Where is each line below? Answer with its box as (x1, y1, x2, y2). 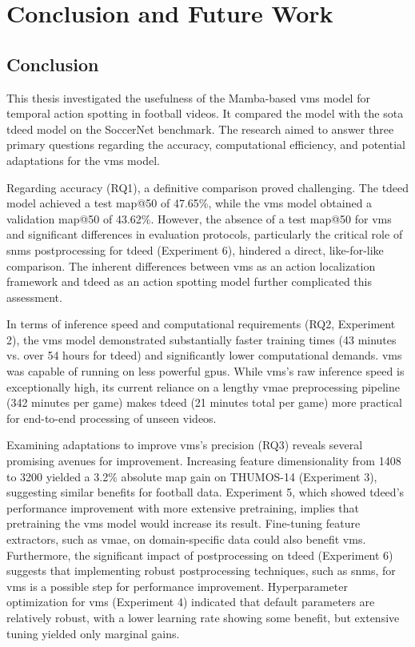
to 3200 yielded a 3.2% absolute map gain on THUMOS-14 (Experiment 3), (6, 468, 377, 484)
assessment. (6, 288, 62, 305)
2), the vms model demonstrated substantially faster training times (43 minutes (6, 331, 397, 348)
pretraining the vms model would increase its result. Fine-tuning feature (6, 515, 361, 532)
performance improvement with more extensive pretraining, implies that (6, 499, 359, 516)
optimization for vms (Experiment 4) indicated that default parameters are (6, 593, 375, 610)
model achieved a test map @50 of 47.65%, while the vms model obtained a (6, 195, 373, 211)
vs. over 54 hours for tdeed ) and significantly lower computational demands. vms (6, 347, 402, 364)
